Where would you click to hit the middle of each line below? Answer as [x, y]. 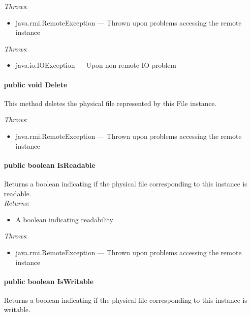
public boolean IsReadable [50, 165]
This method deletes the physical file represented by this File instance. [110, 103]
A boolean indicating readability [64, 219]
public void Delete [36, 84]
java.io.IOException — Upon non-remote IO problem [96, 65]
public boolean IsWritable [49, 281]
